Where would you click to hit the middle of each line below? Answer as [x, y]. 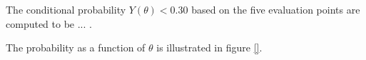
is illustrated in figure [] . [209, 47]
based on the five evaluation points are [276, 9]
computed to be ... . [49, 23]
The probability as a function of [76, 47]
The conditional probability [66, 9]
